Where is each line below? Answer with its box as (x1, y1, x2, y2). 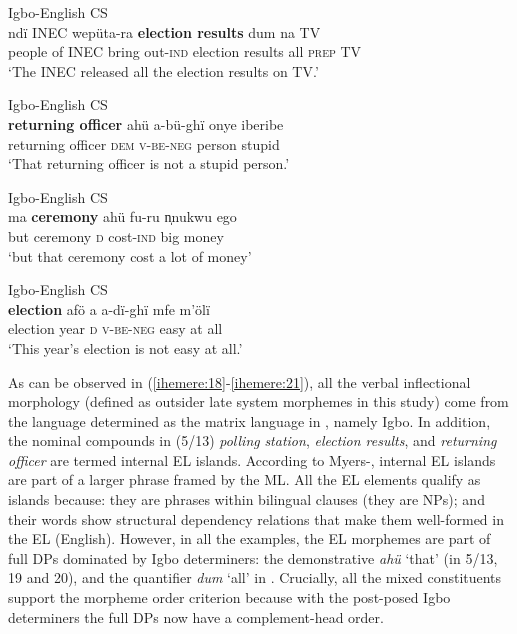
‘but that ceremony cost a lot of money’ (8, 245, 252, 266)
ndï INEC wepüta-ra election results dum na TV (8, 21, 321, 42)
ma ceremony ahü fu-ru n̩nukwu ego (8, 206, 237, 227)
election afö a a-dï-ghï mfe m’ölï (8, 298, 210, 319)
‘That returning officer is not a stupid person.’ (8, 153, 290, 174)
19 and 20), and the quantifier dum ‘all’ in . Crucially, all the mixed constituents (8, 567, 502, 588)
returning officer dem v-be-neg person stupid (8, 133, 280, 154)
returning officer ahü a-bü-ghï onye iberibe (8, 113, 284, 134)
